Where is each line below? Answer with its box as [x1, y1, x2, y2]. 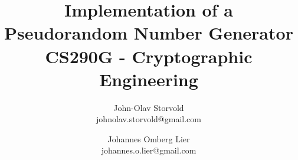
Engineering [99, 67, 198, 91]
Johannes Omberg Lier [107, 132, 190, 145]
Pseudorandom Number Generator [4, 21, 293, 45]
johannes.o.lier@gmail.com [101, 144, 197, 156]
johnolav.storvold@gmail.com [96, 113, 201, 125]
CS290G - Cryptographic [45, 44, 253, 68]
